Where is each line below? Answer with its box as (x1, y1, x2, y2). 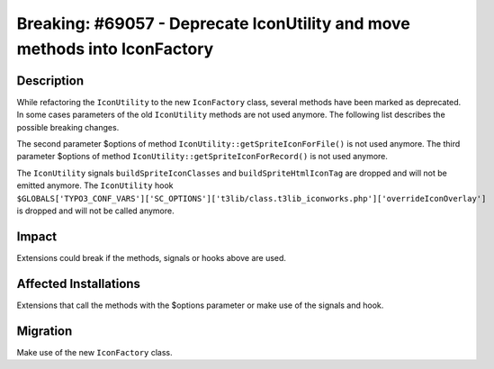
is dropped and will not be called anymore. (16, 205, 175, 216)
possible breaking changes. (16, 121, 120, 132)
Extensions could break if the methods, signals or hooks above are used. (16, 252, 287, 263)
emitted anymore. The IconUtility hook (16, 180, 174, 191)
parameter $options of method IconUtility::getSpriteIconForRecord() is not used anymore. (16, 151, 389, 162)
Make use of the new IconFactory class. (16, 346, 173, 357)
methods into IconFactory (16, 39, 214, 58)
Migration (16, 323, 73, 338)
